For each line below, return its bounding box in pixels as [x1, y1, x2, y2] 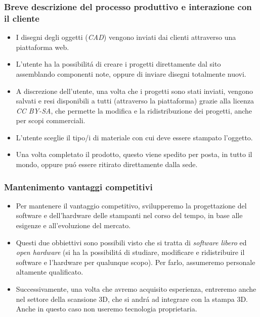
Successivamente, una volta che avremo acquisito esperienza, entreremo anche [16, 284, 256, 294]
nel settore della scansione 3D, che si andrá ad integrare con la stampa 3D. [16, 293, 248, 304]
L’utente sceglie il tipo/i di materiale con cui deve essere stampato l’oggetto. [16, 132, 253, 142]
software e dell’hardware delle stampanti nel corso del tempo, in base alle [16, 210, 243, 221]
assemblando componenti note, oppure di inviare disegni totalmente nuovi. [16, 68, 246, 79]
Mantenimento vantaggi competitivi [4, 180, 153, 193]
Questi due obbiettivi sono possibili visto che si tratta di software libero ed [16, 237, 247, 247]
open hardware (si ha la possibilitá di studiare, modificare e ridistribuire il [16, 247, 245, 257]
